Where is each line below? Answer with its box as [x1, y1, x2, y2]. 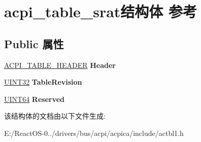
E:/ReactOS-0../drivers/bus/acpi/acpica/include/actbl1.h [4, 127, 184, 138]
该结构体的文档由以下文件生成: [4, 111, 106, 121]
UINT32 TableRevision [4, 77, 82, 87]
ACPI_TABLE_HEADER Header [4, 59, 116, 70]
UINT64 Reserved [4, 93, 65, 104]
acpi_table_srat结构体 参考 [4, 1, 197, 22]
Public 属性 [4, 35, 64, 51]
